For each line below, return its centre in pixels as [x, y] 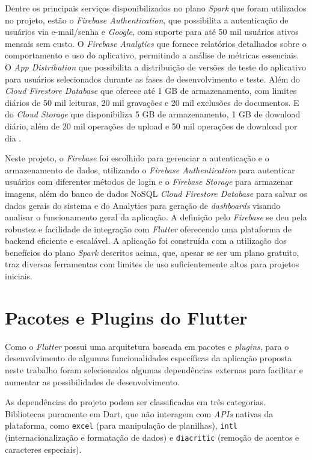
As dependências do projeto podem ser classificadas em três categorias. [135, 402]
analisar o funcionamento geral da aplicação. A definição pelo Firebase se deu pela [156, 217]
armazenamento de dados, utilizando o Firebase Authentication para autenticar [150, 169]
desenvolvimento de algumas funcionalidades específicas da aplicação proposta [148, 358]
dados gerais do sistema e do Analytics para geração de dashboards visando [143, 205]
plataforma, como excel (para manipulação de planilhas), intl [121, 425]
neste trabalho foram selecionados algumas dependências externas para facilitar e [154, 369]
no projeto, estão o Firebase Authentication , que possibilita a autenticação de [147, 20]
